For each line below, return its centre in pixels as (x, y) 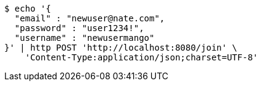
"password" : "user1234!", (79, 28)
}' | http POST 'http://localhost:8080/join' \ (121, 48)
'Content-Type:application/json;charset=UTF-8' (142, 57)
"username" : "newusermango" (84, 38)
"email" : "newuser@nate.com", (90, 18)
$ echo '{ (28, 9)
